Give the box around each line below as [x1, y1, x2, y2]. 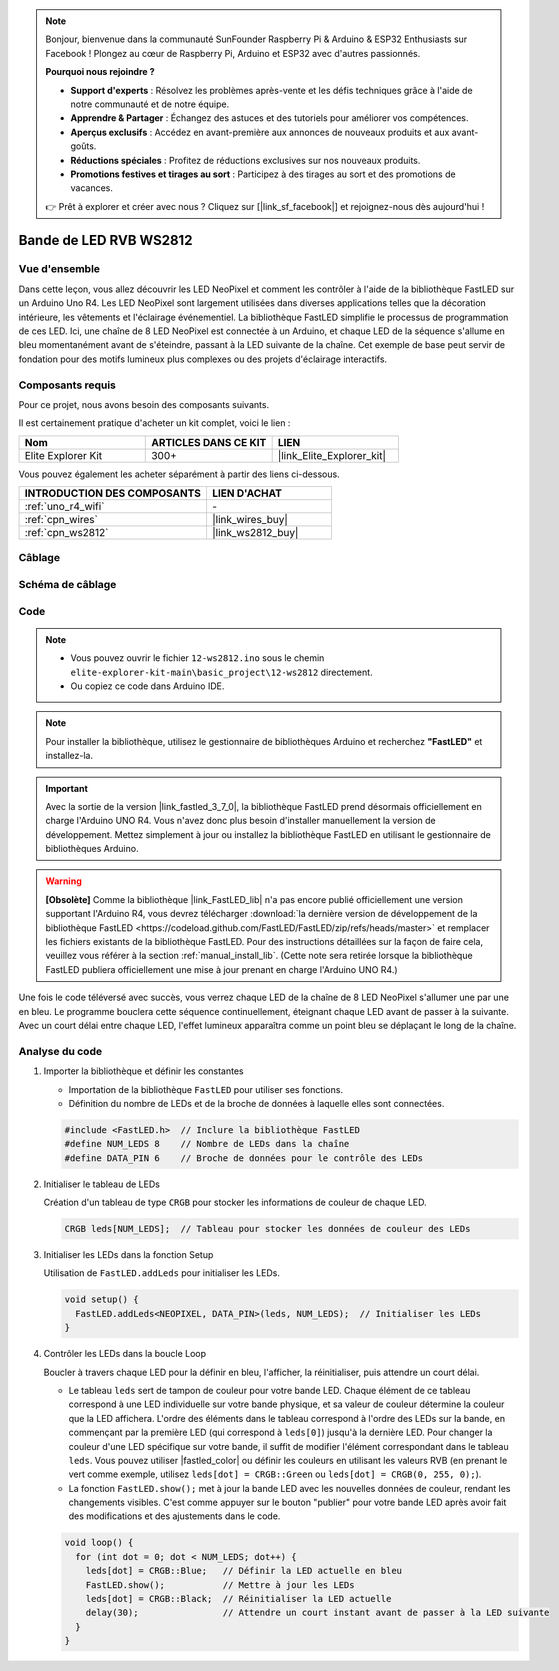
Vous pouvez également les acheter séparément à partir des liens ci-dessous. [18, 468, 340, 480]
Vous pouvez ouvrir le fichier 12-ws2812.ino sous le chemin [70, 652, 325, 664]
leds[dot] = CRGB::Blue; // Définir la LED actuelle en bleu [85, 1565, 403, 1577]
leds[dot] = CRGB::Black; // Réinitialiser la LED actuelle [85, 1593, 392, 1605]
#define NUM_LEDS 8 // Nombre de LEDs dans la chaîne [64, 1138, 350, 1150]
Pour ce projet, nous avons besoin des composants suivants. [18, 398, 270, 410]
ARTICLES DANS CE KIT [151, 435, 267, 449]
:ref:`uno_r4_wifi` [24, 500, 105, 514]
